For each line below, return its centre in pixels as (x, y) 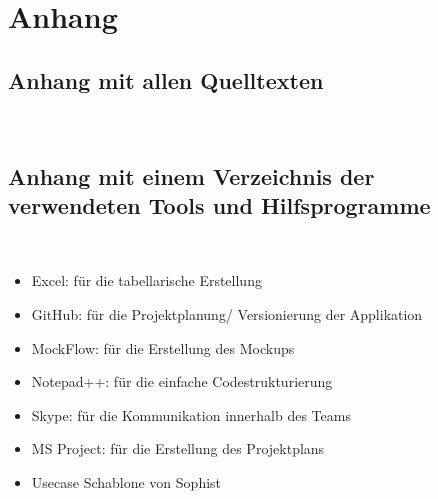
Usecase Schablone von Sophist (126, 481)
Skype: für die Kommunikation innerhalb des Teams (191, 414)
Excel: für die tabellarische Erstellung (146, 280)
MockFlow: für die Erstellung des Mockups (163, 347)
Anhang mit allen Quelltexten (166, 79)
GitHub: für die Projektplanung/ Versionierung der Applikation (227, 313)
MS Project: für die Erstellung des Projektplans (178, 448)
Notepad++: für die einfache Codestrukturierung (182, 381)
